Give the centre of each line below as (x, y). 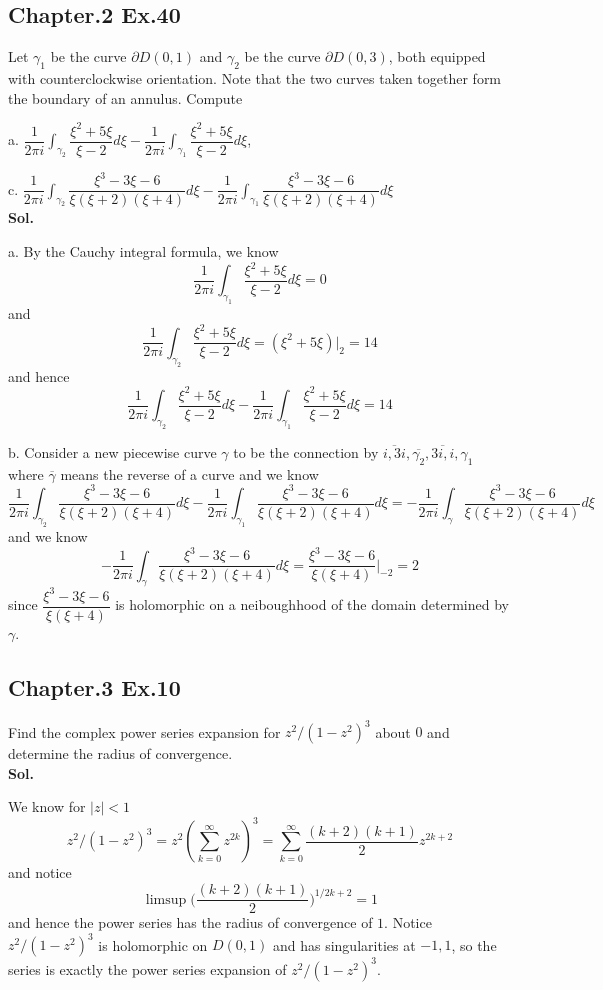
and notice (40, 872)
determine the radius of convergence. (120, 753)
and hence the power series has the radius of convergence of (190, 922)
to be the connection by (306, 451)
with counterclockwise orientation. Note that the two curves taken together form (255, 78)
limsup (166, 899)
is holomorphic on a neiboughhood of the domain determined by (312, 604)
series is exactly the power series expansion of (147, 968)
